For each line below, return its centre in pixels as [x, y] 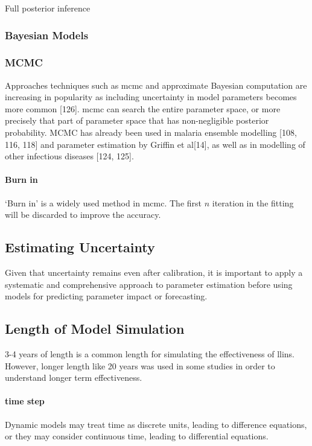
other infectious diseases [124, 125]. [69, 156]
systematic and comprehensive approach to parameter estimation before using [149, 284]
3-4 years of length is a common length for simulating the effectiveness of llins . [150, 353]
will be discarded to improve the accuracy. [83, 215]
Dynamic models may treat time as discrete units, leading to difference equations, [156, 424]
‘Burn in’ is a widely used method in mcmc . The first [103, 202]
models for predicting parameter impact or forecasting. [106, 296]
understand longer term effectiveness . [74, 378]
